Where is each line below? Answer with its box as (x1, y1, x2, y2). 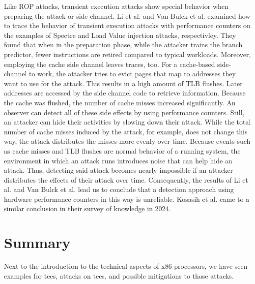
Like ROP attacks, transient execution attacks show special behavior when (4, 1, 228, 11)
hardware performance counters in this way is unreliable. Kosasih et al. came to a (4, 193, 250, 204)
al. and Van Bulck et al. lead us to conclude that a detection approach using (4, 184, 234, 194)
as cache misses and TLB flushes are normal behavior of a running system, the (4, 145, 241, 156)
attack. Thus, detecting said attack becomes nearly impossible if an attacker (4, 165, 233, 175)
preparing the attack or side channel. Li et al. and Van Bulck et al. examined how (4, 10, 251, 21)
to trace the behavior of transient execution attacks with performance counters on (4, 20, 251, 31)
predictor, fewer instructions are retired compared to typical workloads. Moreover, (4, 49, 251, 59)
